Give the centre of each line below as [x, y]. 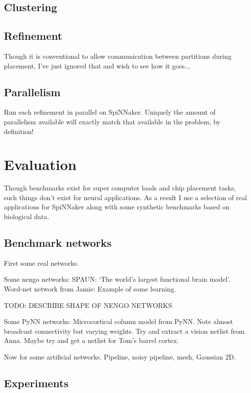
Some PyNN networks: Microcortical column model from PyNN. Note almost [118, 321]
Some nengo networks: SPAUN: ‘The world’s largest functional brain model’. [117, 279]
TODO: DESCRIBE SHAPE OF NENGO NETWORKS [88, 305]
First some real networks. [41, 263]
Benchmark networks [58, 243]
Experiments [36, 383]
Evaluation [40, 164]
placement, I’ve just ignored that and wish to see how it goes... [97, 65]
